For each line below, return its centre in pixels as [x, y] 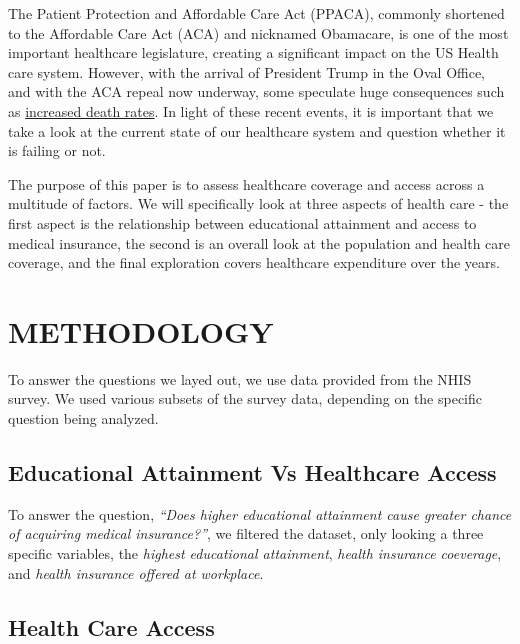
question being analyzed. [83, 418]
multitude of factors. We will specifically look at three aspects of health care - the [258, 203]
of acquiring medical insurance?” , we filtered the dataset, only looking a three [246, 533]
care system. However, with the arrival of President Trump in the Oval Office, [247, 71]
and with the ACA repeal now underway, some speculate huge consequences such [256, 91]
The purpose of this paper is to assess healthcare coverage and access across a [246, 183]
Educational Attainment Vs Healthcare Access [252, 472]
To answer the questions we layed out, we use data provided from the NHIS [240, 378]
